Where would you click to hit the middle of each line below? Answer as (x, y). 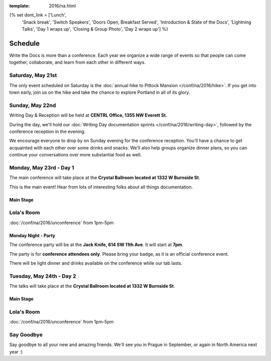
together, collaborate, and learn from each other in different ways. (77, 62)
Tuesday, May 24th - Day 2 (43, 276)
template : (20, 6)
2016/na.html (62, 6)
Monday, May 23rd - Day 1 (42, 167)
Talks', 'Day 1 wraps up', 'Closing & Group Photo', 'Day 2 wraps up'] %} (95, 29)
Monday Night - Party (32, 235)
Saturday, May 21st (33, 75)
